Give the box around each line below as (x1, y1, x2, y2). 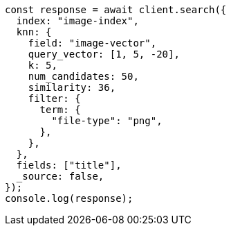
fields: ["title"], (16, 160, 122, 171)
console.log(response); (5, 193, 133, 204)
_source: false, (16, 171, 104, 182)
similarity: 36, (28, 82, 116, 93)
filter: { (28, 93, 81, 104)
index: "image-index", (16, 15, 139, 26)
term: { (39, 104, 81, 115)
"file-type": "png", (51, 115, 163, 126)
